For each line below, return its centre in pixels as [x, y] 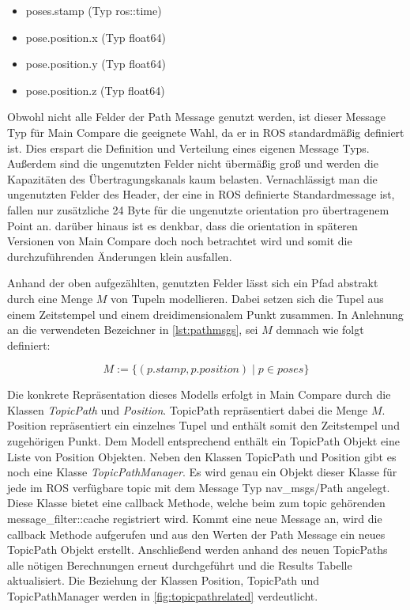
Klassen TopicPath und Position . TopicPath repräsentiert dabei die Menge [188, 409]
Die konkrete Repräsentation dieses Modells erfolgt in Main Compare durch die [199, 394]
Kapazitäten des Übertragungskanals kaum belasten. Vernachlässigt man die [192, 178]
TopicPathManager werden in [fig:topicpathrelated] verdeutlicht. [163, 596]
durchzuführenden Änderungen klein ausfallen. [120, 256]
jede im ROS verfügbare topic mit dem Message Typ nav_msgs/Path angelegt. [199, 487]
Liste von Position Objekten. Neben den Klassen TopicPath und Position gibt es [202, 456]
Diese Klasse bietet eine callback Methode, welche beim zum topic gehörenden [196, 503]
